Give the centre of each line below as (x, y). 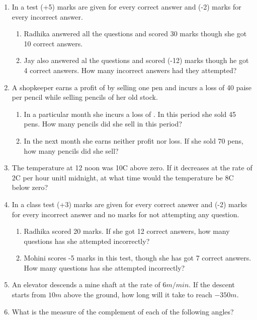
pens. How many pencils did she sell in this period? (103, 124)
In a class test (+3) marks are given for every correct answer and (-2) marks (130, 204)
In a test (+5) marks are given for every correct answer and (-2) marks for (126, 7)
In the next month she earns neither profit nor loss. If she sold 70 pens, (134, 140)
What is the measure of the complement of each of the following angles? (123, 311)
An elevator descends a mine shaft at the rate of (86, 284)
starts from (29, 295)
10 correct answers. (53, 43)
